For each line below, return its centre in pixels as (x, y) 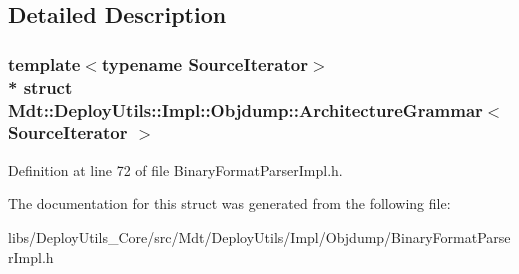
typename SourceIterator (204, 63)
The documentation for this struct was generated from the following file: (229, 203)
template (44, 63)
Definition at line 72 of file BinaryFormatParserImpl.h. (175, 169)
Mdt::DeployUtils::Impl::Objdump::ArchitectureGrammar (245, 109)
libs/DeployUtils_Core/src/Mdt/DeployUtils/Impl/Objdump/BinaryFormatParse (259, 236)
